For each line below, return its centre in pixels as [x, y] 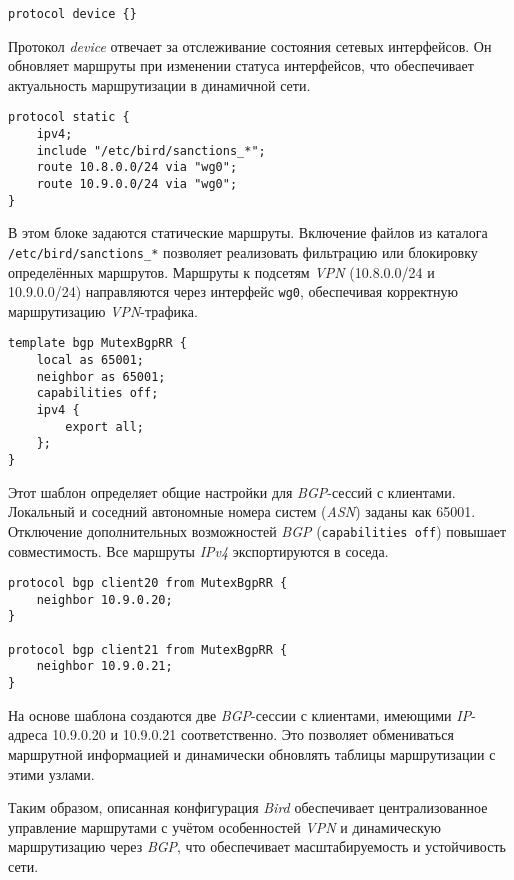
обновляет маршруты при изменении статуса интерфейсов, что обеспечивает [241, 65]
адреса [28, 734]
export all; [105, 426]
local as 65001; [90, 360]
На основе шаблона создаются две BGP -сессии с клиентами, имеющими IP [240, 714]
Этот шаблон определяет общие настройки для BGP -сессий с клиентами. [232, 491]
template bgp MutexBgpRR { [97, 343]
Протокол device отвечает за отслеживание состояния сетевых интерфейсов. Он [250, 45]
